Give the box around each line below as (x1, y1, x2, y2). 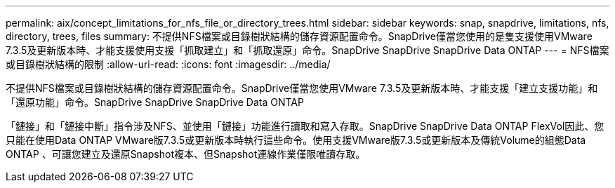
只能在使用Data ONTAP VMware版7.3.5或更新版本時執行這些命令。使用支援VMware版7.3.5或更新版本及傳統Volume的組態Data (6, 134, 586, 146)
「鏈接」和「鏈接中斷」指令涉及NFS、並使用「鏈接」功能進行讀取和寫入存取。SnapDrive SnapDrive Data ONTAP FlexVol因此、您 (6, 120, 604, 132)
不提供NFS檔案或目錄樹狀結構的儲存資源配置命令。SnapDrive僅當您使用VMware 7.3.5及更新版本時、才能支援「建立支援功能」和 (6, 82, 598, 94)
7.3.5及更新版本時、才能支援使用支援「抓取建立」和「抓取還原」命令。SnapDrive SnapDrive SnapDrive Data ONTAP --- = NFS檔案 (6, 44, 609, 56)
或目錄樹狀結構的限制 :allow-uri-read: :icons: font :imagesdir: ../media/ (6, 58, 331, 70)
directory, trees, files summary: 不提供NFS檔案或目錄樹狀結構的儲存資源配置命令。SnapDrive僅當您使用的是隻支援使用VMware (6, 30, 593, 42)
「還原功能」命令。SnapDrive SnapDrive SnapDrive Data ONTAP (6, 96, 304, 108)
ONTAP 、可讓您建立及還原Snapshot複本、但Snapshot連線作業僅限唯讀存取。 (6, 148, 366, 160)
